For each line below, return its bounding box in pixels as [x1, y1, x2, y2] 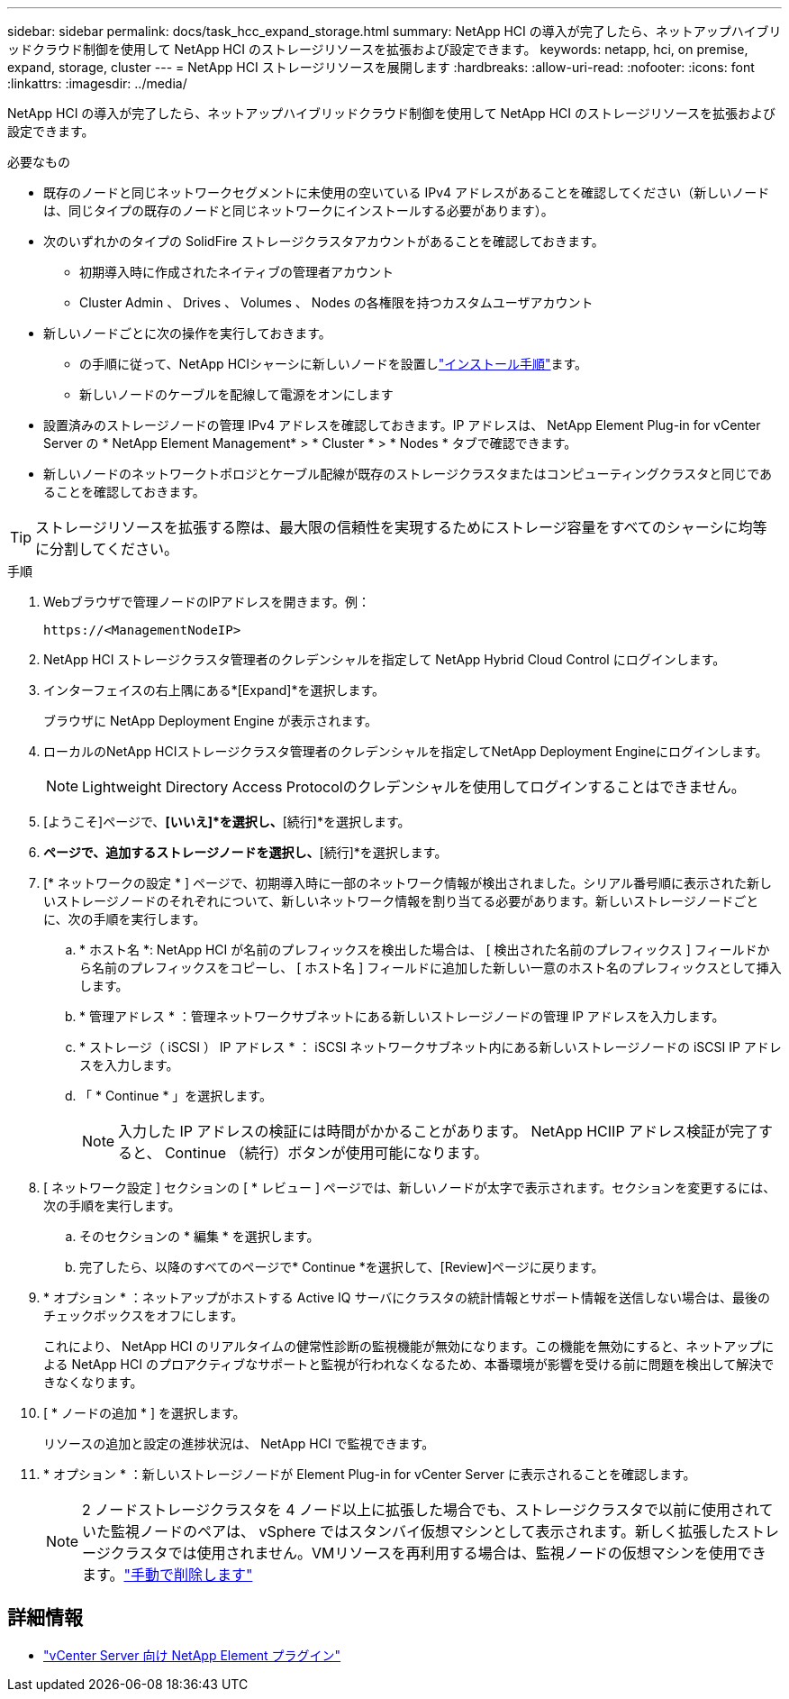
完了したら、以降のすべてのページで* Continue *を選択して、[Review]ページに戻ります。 [79, 1259, 604, 1274]
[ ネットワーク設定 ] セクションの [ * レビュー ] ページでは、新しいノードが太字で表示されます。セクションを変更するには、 [43, 1180, 776, 1195]
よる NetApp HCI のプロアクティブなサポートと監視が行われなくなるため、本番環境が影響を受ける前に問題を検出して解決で [43, 1356, 775, 1372]
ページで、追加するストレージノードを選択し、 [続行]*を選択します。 [43, 845, 448, 860]
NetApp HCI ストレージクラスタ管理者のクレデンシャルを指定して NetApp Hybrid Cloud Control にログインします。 [43, 652, 726, 667]
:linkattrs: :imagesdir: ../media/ [7, 76, 187, 91]
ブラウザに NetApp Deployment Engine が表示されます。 [43, 713, 378, 728]
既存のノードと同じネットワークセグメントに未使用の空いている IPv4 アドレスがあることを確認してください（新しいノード [43, 185, 770, 200]
